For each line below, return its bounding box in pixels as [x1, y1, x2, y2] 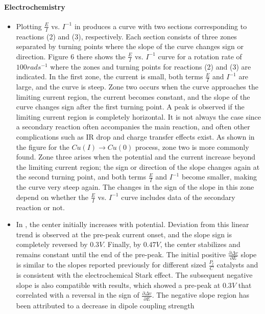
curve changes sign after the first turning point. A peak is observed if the [16, 101, 245, 112]
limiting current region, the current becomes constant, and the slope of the [16, 91, 250, 102]
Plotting [16, 20, 42, 31]
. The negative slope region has [152, 289, 249, 300]
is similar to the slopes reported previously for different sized [16, 259, 206, 270]
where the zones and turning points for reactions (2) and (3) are [50, 61, 251, 72]
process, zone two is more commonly [135, 141, 249, 152]
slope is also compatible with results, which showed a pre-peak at [16, 279, 221, 290]
